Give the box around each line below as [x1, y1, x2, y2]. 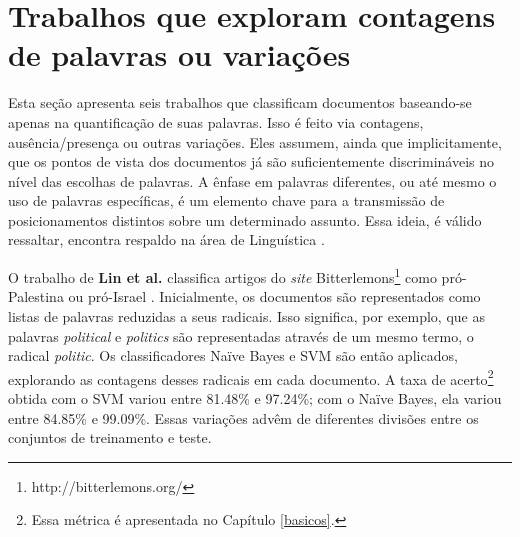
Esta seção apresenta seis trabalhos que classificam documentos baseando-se [8, 92, 472, 113]
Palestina [8, 286, 64, 307]
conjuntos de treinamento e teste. [8, 427, 212, 448]
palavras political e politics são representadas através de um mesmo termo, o [8, 325, 474, 346]
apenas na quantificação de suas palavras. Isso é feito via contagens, [8, 111, 424, 132]
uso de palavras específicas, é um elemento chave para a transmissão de [8, 190, 445, 211]
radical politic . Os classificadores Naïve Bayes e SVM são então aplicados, [8, 345, 458, 366]
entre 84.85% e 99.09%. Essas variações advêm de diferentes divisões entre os [8, 407, 479, 428]
